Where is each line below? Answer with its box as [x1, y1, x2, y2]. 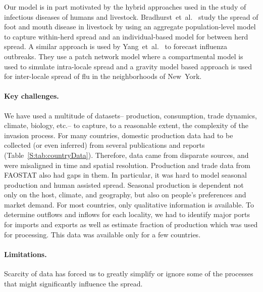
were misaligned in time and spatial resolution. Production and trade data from [4, 159, 250, 170]
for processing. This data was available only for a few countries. [4, 229, 201, 239]
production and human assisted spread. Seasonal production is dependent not [4, 179, 244, 190]
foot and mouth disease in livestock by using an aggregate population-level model [4, 21, 256, 32]
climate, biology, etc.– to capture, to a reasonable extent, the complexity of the [4, 120, 248, 131]
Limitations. [4, 248, 47, 259]
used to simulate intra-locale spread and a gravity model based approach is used [4, 61, 252, 71]
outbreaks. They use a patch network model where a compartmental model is [4, 51, 243, 61]
